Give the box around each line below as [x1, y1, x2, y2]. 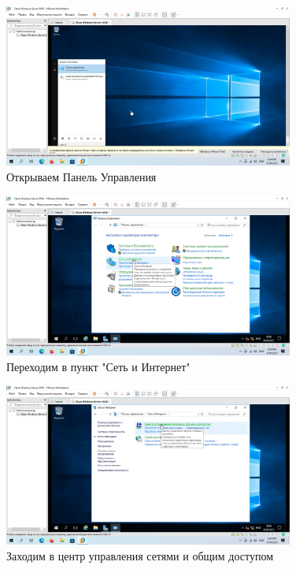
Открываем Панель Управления [6, 168, 157, 184]
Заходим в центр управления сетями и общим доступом [6, 548, 274, 564]
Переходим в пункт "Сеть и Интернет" [6, 358, 191, 374]
